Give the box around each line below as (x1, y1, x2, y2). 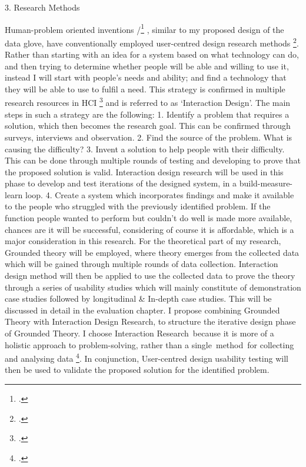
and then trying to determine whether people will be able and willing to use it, (5, 59, 289, 72)
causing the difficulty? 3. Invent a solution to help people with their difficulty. (5, 142, 285, 155)
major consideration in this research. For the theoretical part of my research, (5, 235, 281, 247)
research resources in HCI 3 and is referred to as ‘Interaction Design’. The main (5, 95, 291, 109)
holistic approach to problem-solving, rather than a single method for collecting (5, 338, 294, 351)
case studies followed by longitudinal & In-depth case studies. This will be (5, 292, 272, 305)
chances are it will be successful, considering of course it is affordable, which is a (5, 223, 294, 235)
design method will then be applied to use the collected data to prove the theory (5, 269, 295, 282)
